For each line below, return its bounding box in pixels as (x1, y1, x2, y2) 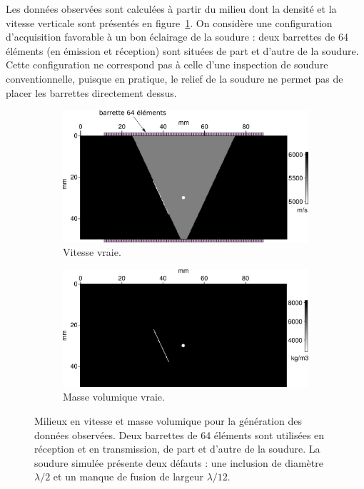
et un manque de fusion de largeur (53, 469, 204, 484)
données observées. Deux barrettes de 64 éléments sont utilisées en (34, 427, 325, 442)
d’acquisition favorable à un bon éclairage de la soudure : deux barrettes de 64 (6, 29, 348, 44)
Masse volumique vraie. (63, 389, 165, 404)
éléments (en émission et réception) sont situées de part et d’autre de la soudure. (6, 43, 359, 58)
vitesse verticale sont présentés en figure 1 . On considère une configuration (6, 15, 333, 30)
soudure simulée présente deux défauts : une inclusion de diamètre (34, 455, 323, 470)
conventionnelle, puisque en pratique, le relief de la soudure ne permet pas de (6, 71, 343, 86)
